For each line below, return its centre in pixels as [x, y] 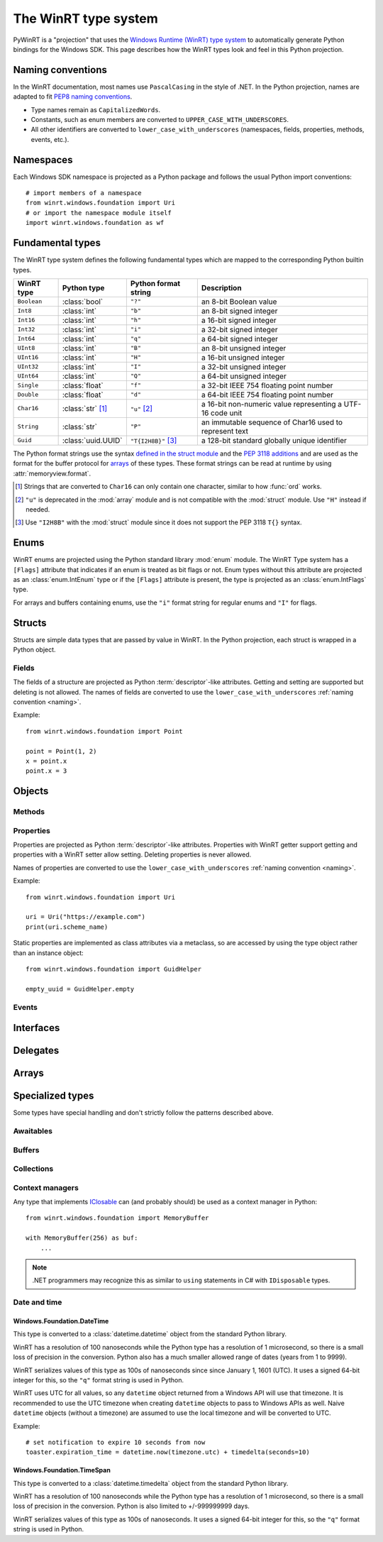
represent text [224, 431]
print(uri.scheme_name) [67, 927]
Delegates [36, 1051]
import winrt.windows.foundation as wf [95, 223]
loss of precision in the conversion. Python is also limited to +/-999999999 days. [131, 1506]
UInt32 [28, 367]
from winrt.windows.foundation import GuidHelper [114, 969]
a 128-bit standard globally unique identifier [274, 440]
